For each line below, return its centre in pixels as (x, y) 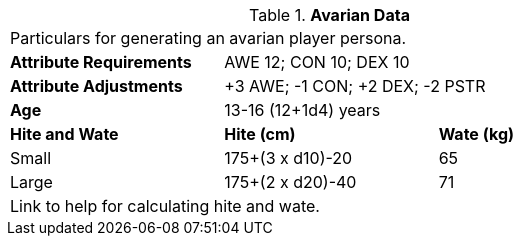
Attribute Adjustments (96, 86)
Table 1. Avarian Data (329, 15)
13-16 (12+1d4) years (302, 110)
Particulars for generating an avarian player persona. (208, 38)
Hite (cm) (260, 134)
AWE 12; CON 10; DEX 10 (317, 62)
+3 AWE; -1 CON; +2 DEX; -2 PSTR (355, 86)
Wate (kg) (476, 134)
